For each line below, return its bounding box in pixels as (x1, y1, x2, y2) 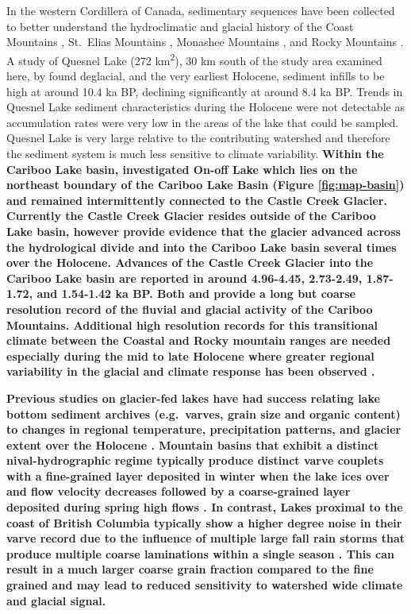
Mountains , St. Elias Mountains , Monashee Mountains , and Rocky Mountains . (6, 33, 404, 50)
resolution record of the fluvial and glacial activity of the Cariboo (6, 300, 373, 317)
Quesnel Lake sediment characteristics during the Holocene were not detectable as (6, 98, 405, 115)
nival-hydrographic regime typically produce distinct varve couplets (6, 452, 384, 469)
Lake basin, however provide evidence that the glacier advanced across (6, 222, 401, 239)
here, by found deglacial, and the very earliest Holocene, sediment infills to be (6, 68, 385, 84)
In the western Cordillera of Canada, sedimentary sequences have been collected (6, 2, 395, 18)
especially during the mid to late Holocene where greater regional (6, 347, 375, 364)
